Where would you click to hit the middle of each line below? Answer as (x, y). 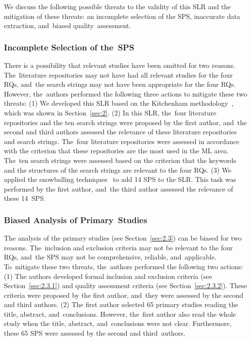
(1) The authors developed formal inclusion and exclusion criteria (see (108, 276)
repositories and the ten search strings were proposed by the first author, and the (125, 122)
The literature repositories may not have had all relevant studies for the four (118, 74)
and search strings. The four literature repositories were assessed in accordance (122, 141)
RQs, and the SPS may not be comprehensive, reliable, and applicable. (110, 257)
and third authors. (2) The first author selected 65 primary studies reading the (121, 304)
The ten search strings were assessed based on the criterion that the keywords (120, 160)
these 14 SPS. (25, 198)
